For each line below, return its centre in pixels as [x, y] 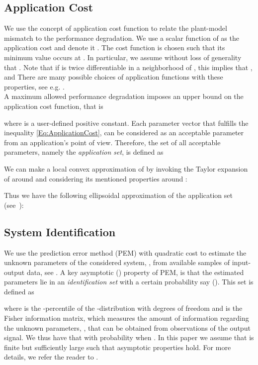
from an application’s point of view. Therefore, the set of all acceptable [112, 142]
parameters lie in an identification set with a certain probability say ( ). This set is [129, 282]
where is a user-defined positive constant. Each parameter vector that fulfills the [126, 123]
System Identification [60, 231]
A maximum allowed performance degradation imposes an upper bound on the [124, 96]
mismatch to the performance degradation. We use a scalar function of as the [122, 38]
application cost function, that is [54, 106]
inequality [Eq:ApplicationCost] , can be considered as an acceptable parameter [124, 133]
